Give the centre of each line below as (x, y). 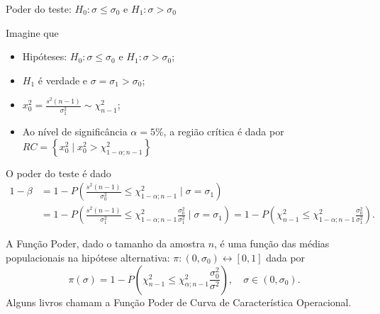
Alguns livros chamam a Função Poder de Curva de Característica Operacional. (179, 302)
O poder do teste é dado (58, 173)
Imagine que (32, 32)
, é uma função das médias (272, 243)
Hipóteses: (45, 56)
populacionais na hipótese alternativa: (88, 258)
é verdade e (63, 80)
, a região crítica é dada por (224, 131)
